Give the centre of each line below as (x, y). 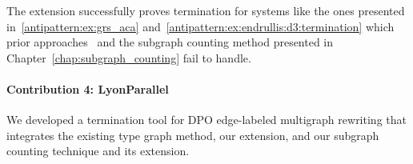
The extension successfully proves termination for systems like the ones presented (206, 10)
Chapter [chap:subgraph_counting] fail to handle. (129, 57)
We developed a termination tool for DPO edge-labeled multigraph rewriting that (206, 120)
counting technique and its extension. (98, 151)
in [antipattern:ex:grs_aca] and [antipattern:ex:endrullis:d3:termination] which (200, 26)
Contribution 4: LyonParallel (88, 88)
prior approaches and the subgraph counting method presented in (170, 42)
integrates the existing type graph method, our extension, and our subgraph (193, 135)
